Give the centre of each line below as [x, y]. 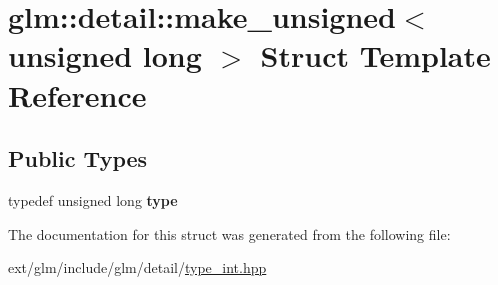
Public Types [78, 158]
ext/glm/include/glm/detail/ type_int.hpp [137, 267]
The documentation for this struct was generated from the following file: [229, 233]
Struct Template [375, 55]
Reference [77, 94]
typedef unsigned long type [93, 199]
